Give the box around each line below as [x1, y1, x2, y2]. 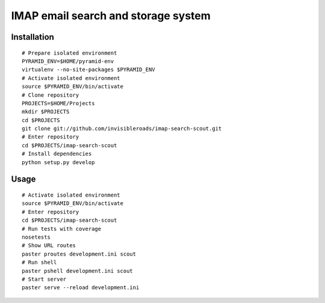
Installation [11, 32, 54, 42]
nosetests [22, 234, 51, 240]
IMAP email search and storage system [11, 9, 211, 22]
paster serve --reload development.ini [22, 284, 140, 291]
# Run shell [22, 259, 57, 266]
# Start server [22, 275, 67, 283]
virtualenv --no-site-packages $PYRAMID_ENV [22, 66, 156, 73]
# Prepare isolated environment [22, 49, 117, 57]
